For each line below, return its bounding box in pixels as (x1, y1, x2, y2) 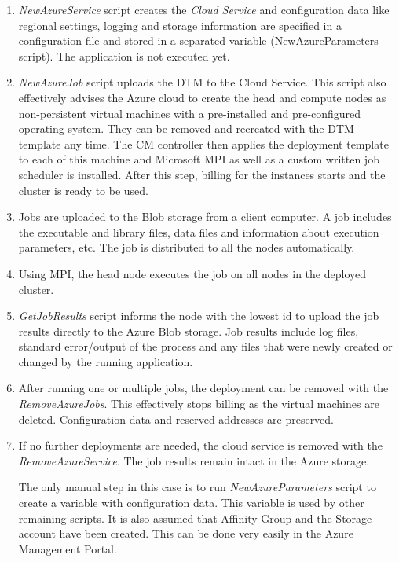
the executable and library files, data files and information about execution (18, 223, 379, 240)
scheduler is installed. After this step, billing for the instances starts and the (18, 166, 386, 182)
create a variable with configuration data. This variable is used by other (18, 494, 364, 511)
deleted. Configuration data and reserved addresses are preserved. (18, 410, 335, 427)
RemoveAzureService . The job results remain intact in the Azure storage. (18, 452, 370, 468)
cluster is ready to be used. (18, 182, 148, 198)
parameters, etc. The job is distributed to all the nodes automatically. (18, 239, 355, 255)
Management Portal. (18, 540, 117, 556)
